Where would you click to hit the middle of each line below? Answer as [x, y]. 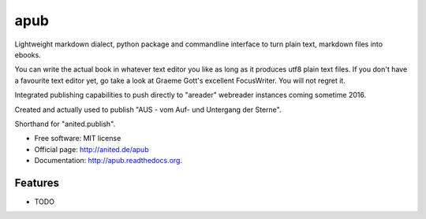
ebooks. [28, 54]
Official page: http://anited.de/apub [92, 149]
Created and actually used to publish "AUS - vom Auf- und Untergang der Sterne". [148, 109]
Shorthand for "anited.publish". [65, 124]
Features [37, 182]
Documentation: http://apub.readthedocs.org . [108, 161]
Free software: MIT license [78, 139]
